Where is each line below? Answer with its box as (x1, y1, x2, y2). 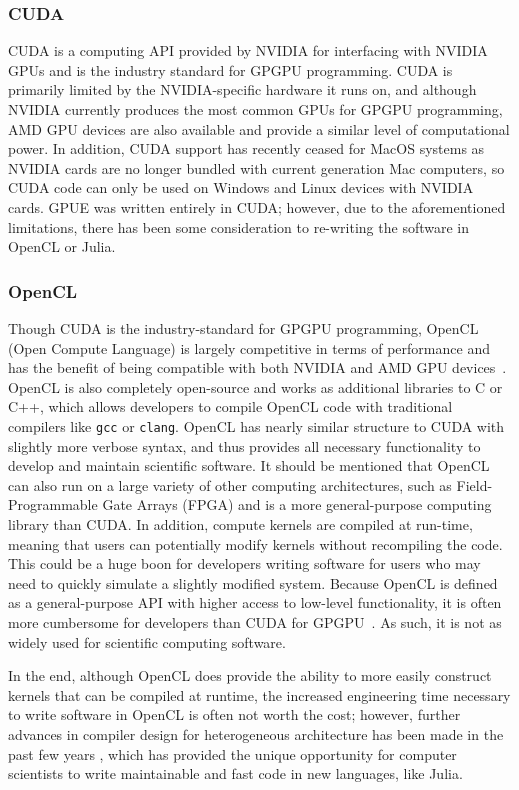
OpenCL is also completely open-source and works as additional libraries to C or (8, 376, 503, 397)
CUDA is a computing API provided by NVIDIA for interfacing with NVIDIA (8, 40, 488, 61)
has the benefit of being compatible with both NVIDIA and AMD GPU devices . (8, 357, 507, 378)
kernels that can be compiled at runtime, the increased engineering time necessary (8, 684, 511, 705)
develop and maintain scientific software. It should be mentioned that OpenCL (8, 455, 490, 476)
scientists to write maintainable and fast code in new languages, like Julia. (8, 763, 463, 784)
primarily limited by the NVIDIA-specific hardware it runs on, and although (8, 79, 477, 100)
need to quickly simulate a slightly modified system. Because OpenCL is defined (8, 572, 498, 593)
